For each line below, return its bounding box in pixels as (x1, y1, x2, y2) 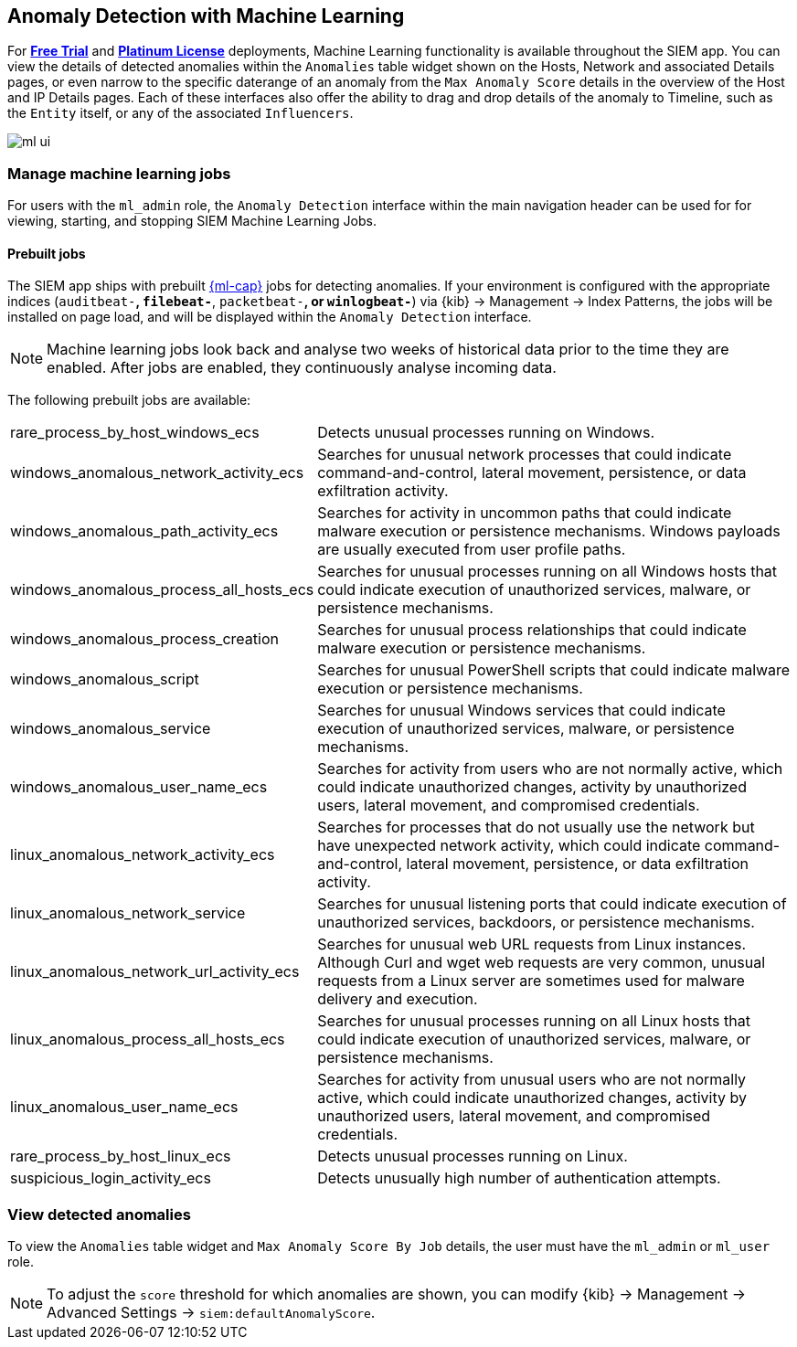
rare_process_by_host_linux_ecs (10, 1147, 231, 1166)
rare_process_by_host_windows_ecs (10, 423, 260, 442)
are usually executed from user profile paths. (317, 540, 626, 559)
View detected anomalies (7, 1204, 191, 1224)
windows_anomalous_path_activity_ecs (10, 522, 279, 541)
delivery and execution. (317, 990, 478, 1009)
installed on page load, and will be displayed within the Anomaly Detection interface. (7, 309, 532, 325)
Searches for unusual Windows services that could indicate (317, 701, 726, 720)
